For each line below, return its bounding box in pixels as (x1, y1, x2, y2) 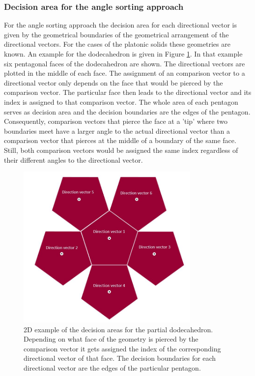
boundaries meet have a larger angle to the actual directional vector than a (4, 125, 230, 136)
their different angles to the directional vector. (4, 154, 143, 165)
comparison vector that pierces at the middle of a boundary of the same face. (4, 135, 236, 145)
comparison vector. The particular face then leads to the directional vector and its (4, 87, 252, 97)
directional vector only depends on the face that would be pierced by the (4, 77, 223, 87)
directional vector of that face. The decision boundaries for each (24, 353, 216, 363)
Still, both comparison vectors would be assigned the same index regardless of (4, 145, 238, 155)
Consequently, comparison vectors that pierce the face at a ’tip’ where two (4, 116, 227, 126)
